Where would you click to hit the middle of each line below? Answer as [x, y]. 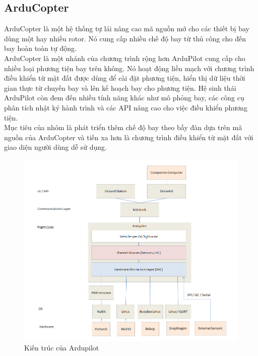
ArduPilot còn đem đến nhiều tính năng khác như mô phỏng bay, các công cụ [124, 98]
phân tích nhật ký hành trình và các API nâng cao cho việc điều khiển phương [126, 107]
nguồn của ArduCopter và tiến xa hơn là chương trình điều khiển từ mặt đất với [129, 137]
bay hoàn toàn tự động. [40, 48]
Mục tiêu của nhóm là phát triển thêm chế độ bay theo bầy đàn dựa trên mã [123, 127]
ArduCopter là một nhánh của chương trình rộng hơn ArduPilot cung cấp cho [125, 58]
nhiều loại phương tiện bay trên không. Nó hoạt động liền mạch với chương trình [129, 68]
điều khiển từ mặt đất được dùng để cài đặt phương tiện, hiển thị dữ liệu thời [125, 78]
